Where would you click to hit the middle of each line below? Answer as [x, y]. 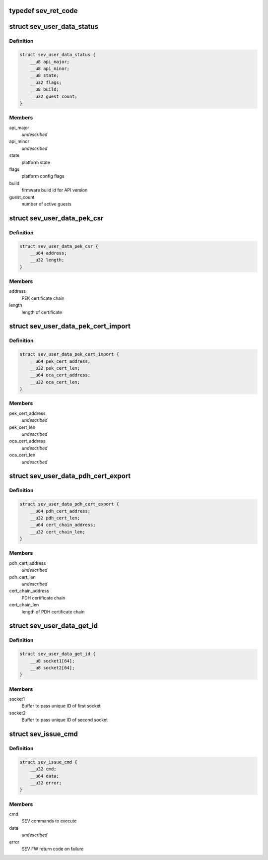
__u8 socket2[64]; [52, 668]
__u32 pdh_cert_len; [55, 518]
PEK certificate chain [43, 298]
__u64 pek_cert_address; [60, 361]
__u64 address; [48, 253]
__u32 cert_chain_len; [58, 532]
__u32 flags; [46, 82]
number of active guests [47, 204]
